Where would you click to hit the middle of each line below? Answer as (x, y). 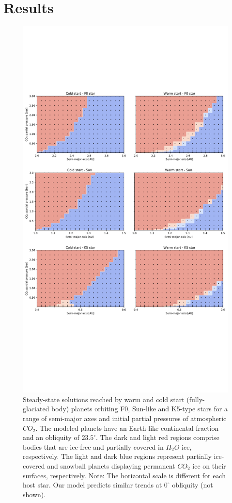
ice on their (209, 465)
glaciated (36, 409)
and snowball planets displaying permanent (111, 465)
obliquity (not (193, 485)
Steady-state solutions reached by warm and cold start (104, 399)
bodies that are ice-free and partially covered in (93, 446)
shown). (34, 494)
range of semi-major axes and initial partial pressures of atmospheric (125, 418)
